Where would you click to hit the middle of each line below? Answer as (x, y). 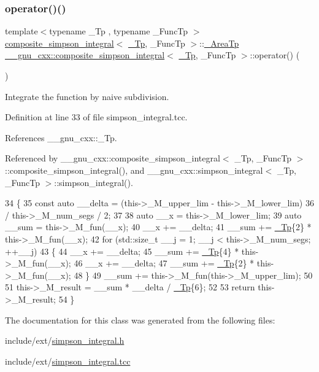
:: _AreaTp (219, 43)
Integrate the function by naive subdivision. (87, 96)
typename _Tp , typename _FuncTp (119, 31)
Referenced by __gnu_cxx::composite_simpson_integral (113, 158)
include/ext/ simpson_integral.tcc (68, 361)
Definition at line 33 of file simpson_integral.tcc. (96, 117)
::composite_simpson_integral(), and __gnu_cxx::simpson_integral (134, 170)
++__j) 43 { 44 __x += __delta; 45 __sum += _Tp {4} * (122, 251)
